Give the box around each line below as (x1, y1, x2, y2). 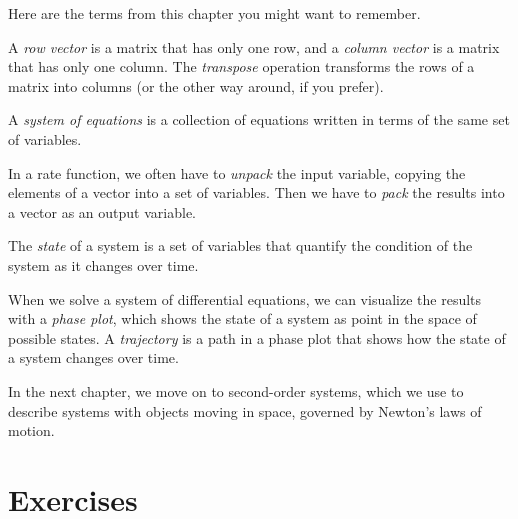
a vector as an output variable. (8, 201, 196, 222)
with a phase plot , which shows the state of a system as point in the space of (8, 308, 477, 329)
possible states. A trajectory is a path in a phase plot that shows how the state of (8, 327, 506, 348)
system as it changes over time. (8, 254, 199, 275)
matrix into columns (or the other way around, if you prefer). (8, 75, 384, 96)
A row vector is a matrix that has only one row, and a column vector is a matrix (8, 36, 500, 57)
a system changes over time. (8, 347, 179, 368)
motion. (8, 420, 55, 441)
